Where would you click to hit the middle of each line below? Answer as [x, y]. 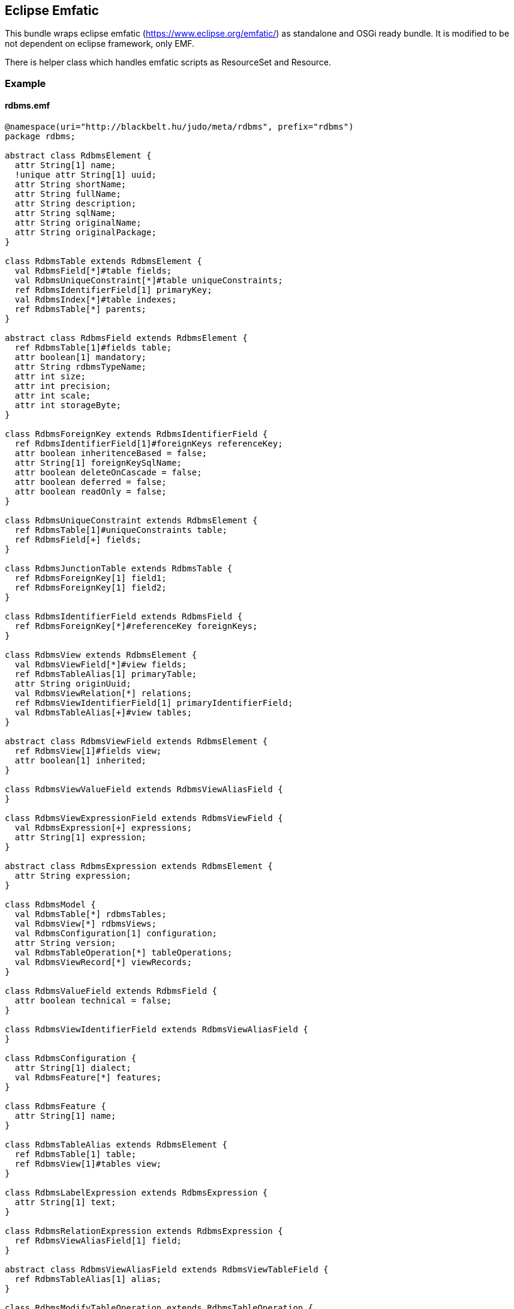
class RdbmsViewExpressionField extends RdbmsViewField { [144, 818]
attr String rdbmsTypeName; [81, 367]
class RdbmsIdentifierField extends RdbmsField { [124, 617]
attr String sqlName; [65, 213]
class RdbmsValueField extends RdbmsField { [111, 991]
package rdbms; [40, 137]
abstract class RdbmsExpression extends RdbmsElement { [139, 866]
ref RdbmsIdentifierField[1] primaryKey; [113, 290]
